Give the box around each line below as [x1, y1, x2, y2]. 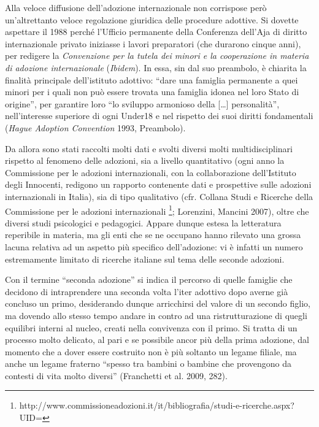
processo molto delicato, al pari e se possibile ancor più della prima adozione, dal [5, 333, 309, 346]
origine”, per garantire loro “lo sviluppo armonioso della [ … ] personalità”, [5, 97, 280, 110]
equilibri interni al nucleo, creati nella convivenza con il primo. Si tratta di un [5, 321, 298, 334]
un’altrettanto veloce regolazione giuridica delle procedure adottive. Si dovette [5, 13, 299, 26]
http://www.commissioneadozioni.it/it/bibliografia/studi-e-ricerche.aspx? [19, 399, 294, 412]
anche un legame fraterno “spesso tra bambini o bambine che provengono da [5, 357, 292, 370]
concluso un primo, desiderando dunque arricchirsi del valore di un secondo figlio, [5, 297, 310, 310]
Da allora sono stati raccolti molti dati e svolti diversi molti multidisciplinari [5, 142, 293, 155]
